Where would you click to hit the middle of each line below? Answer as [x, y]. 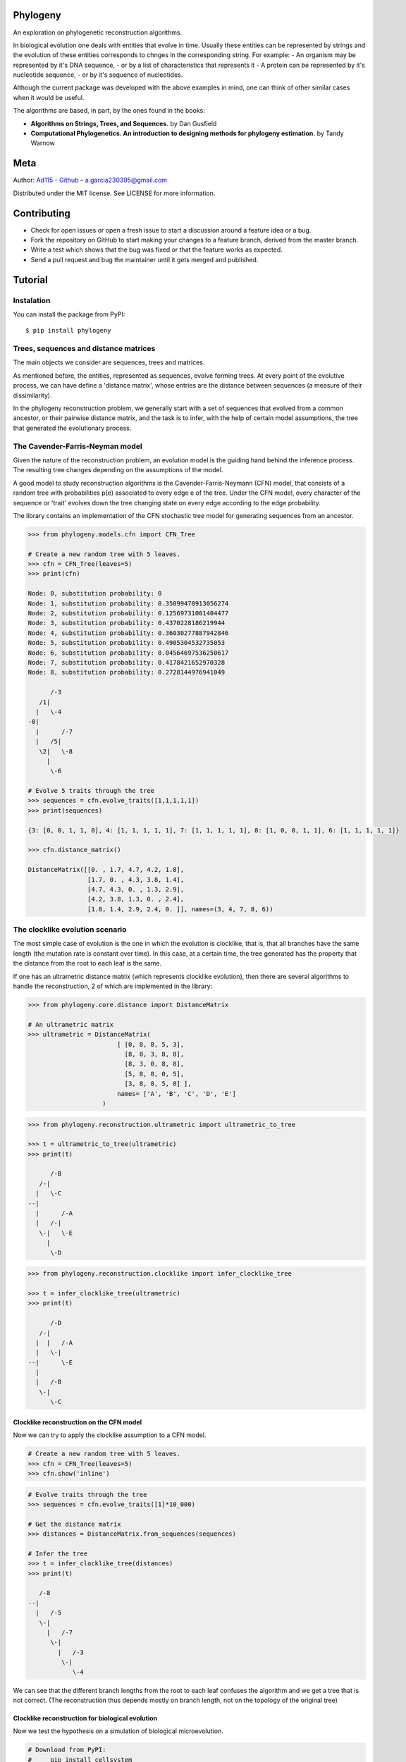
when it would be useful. [49, 97]
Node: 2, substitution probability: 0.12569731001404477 [128, 614]
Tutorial [31, 279]
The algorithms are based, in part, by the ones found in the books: [109, 111]
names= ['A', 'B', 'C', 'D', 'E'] [176, 1093]
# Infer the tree [58, 1553]
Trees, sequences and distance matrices [84, 349]
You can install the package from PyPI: [69, 314]
